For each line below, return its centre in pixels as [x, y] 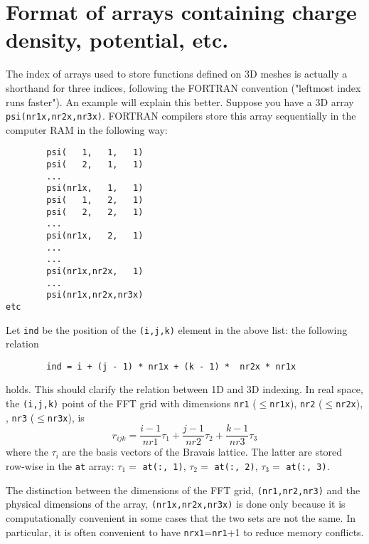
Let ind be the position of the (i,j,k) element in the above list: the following [177, 329]
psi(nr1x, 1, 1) [95, 188]
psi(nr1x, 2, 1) [95, 235]
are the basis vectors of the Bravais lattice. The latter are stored [202, 452]
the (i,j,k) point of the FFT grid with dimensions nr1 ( [131, 403]
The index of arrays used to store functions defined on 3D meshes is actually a [177, 74]
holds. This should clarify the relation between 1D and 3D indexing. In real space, [184, 389]
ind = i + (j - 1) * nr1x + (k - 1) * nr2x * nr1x [171, 366]
